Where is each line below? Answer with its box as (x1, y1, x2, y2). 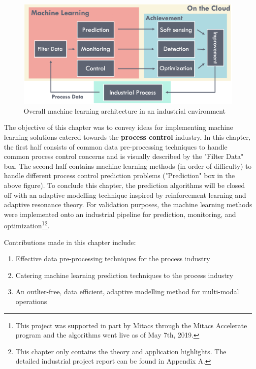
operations (15, 296, 47, 307)
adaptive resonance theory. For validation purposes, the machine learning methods (4, 199, 252, 210)
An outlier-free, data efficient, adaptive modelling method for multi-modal (15, 286, 239, 297)
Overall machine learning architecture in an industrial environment (24, 105, 225, 116)
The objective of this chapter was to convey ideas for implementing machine (4, 122, 233, 132)
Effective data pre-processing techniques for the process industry (15, 253, 210, 264)
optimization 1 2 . (4, 219, 50, 231)
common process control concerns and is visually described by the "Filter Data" (4, 151, 244, 161)
